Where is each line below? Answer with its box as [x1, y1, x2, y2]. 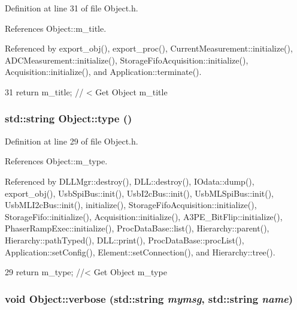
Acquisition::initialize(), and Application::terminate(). [5, 65, 202, 78]
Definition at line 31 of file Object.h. [5, 2, 138, 14]
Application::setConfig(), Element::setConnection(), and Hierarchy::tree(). [5, 245, 275, 258]
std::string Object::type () [5, 111, 132, 126]
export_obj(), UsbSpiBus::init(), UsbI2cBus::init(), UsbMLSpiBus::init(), [5, 186, 274, 199]
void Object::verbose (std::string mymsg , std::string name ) [5, 291, 293, 306]
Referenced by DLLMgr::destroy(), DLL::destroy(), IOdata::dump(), [5, 174, 254, 187]
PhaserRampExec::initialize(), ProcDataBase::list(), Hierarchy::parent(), [5, 222, 269, 234]
